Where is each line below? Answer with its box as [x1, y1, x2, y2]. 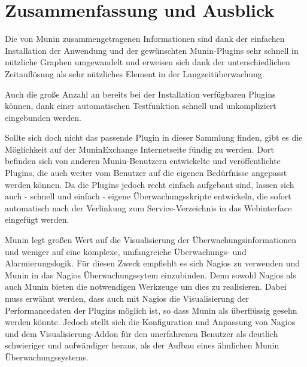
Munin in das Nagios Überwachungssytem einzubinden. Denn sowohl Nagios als [5, 268, 296, 281]
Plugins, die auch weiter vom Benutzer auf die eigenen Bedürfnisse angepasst [5, 166, 287, 179]
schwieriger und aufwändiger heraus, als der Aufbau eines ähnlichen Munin [5, 339, 279, 351]
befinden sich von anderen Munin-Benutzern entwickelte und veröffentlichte [5, 154, 281, 167]
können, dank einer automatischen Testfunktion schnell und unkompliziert [5, 99, 276, 112]
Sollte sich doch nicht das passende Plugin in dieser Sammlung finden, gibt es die [5, 131, 303, 144]
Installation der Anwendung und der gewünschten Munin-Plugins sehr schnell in [5, 44, 299, 56]
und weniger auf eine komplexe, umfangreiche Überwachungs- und [5, 245, 247, 257]
